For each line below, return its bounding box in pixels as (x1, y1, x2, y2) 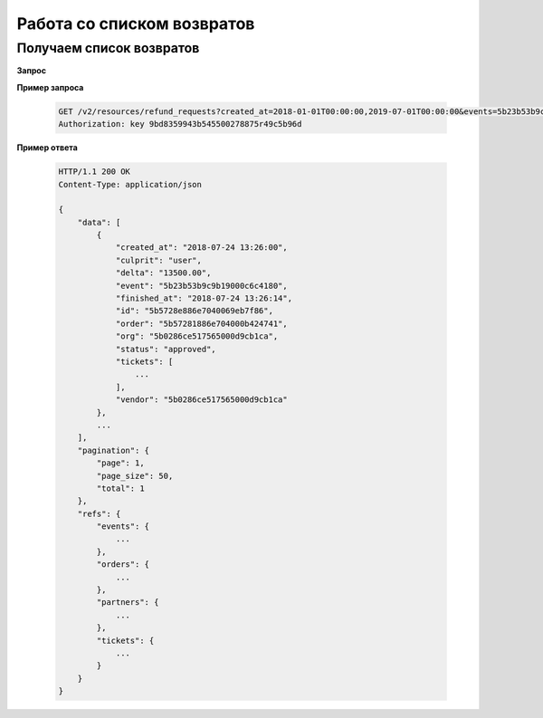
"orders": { (96, 560, 149, 570)
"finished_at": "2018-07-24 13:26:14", (115, 293, 293, 303)
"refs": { (77, 508, 121, 519)
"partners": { (96, 598, 159, 608)
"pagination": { (77, 445, 149, 455)
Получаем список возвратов (16, 40, 200, 56)
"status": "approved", (115, 344, 216, 354)
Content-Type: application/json (58, 179, 203, 189)
